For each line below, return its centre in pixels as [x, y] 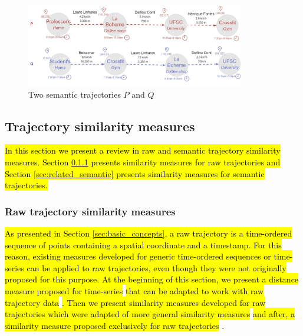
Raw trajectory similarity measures [90, 211]
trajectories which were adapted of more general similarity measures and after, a [150, 314]
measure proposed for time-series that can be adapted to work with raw [134, 290]
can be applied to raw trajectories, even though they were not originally [157, 267]
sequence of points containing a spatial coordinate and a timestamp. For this [143, 244]
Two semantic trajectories [75, 94]
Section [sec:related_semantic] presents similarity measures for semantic [135, 173]
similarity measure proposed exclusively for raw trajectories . [115, 325]
